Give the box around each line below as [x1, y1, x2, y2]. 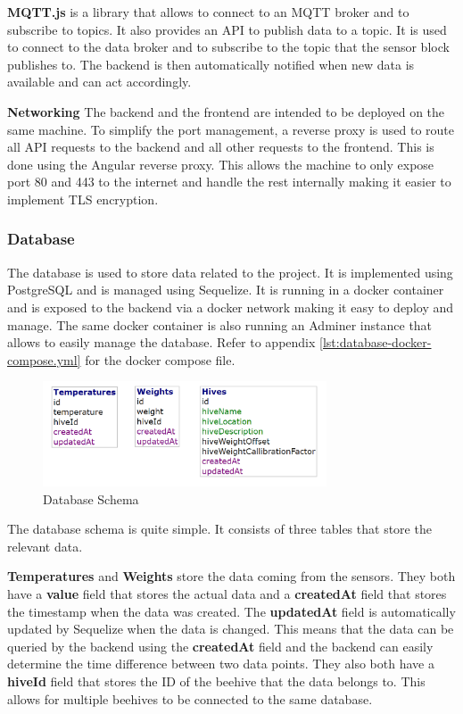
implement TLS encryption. [7, 189, 159, 208]
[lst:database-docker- [319, 333, 432, 352]
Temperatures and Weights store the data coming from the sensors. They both [7, 567, 456, 585]
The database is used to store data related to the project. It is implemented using [7, 262, 453, 281]
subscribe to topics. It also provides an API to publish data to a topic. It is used [7, 20, 447, 38]
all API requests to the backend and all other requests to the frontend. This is [7, 137, 434, 156]
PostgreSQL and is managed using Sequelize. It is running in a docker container [7, 280, 444, 299]
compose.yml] [7, 350, 81, 369]
